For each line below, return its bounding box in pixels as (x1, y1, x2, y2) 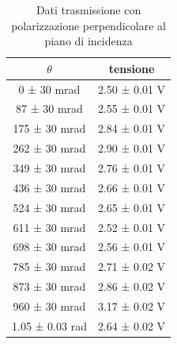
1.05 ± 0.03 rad (12, 317, 87, 334)
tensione (108, 60, 155, 76)
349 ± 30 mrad (13, 160, 86, 176)
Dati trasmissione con (36, 2, 141, 17)
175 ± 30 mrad (13, 120, 86, 137)
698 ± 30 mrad (13, 238, 86, 255)
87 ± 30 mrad (16, 100, 83, 117)
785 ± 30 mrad (13, 258, 86, 275)
